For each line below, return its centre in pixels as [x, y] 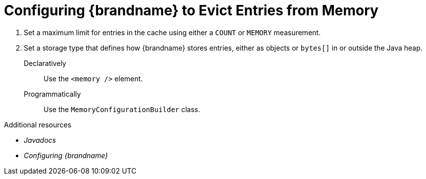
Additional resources [38, 124]
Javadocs [40, 140]
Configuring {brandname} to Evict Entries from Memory [191, 10]
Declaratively [45, 63]
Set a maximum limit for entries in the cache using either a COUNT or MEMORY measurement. [172, 32]
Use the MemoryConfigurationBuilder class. [122, 109]
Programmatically [53, 94]
